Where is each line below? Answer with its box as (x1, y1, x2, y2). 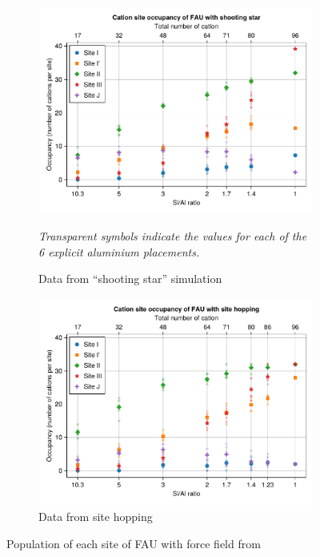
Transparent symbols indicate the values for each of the (38, 228, 307, 244)
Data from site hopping (38, 508, 153, 525)
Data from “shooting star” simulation (38, 270, 222, 287)
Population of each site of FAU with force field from (6, 535, 261, 551)
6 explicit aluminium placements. (38, 243, 200, 260)
